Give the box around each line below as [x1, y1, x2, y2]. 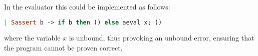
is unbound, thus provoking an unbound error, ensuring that [69, 32, 254, 43]
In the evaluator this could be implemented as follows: [4, 1, 170, 11]
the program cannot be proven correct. [4, 42, 123, 53]
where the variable [4, 32, 61, 43]
